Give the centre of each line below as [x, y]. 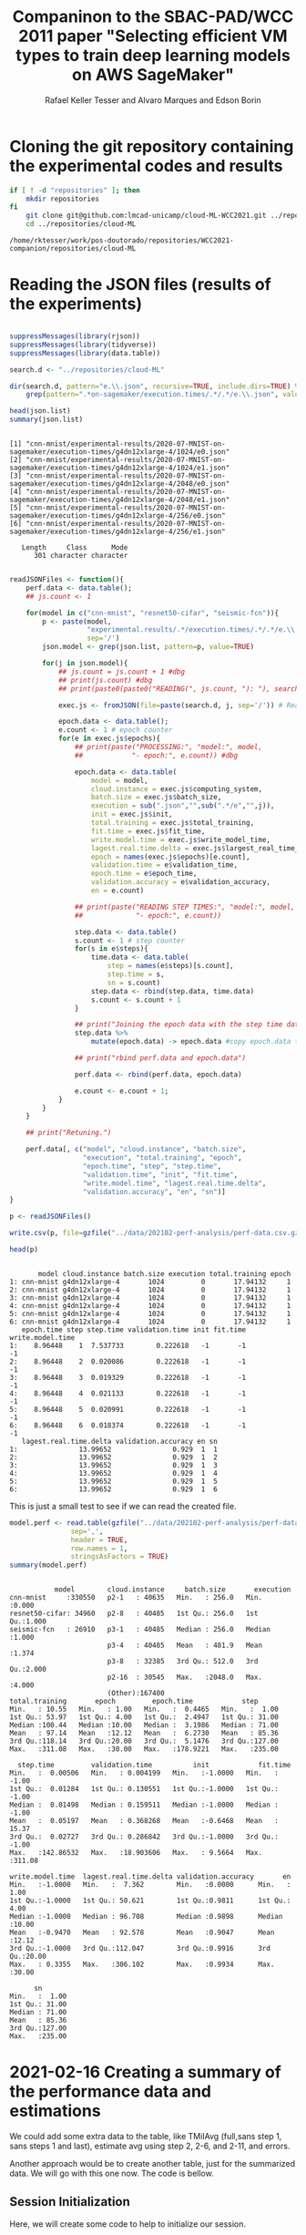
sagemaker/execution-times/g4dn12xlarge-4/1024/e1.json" [120, 468]
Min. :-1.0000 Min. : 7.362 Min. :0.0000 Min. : [150, 1885]
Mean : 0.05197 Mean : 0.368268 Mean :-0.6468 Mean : [144, 1821]
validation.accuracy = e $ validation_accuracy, [181, 882]
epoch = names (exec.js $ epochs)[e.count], [170, 857]
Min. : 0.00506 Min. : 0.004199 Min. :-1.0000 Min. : [144, 1773]
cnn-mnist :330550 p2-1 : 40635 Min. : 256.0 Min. [136, 1598]
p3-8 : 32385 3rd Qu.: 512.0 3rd [183, 1662]
